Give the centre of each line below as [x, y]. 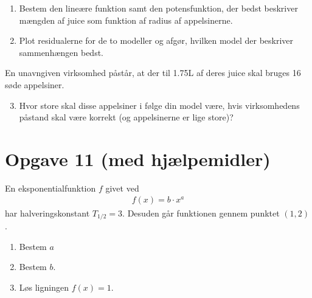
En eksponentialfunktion [50, 188]
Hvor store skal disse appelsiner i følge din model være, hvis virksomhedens [159, 105]
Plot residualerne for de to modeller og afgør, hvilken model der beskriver [156, 40]
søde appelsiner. [35, 84]
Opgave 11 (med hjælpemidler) [138, 158]
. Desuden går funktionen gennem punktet [201, 213]
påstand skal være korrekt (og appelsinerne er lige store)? [126, 117]
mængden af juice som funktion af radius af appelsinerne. [126, 20]
